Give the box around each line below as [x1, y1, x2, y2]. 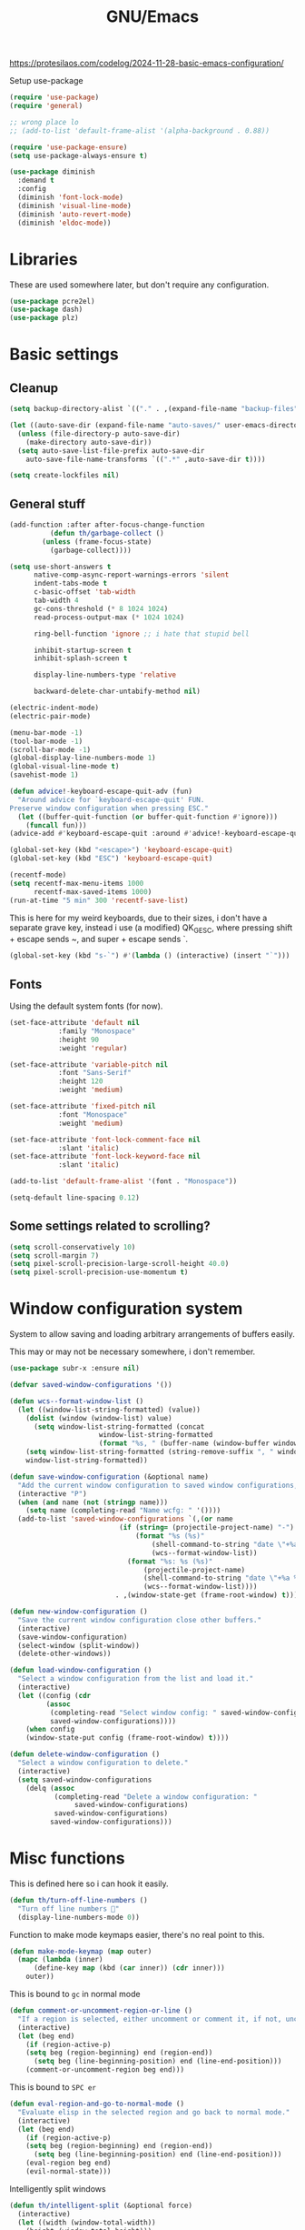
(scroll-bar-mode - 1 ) [9, 745, 92, 754]
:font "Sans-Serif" [57, 1069, 132, 1078]
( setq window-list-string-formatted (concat [33, 1421, 205, 1431]
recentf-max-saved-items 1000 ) [33, 887, 152, 897]
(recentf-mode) [9, 870, 67, 879]
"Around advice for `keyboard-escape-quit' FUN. [17, 795, 205, 804]
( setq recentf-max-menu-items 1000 [9, 879, 144, 888]
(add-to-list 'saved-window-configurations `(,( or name [17, 1514, 233, 1524]
